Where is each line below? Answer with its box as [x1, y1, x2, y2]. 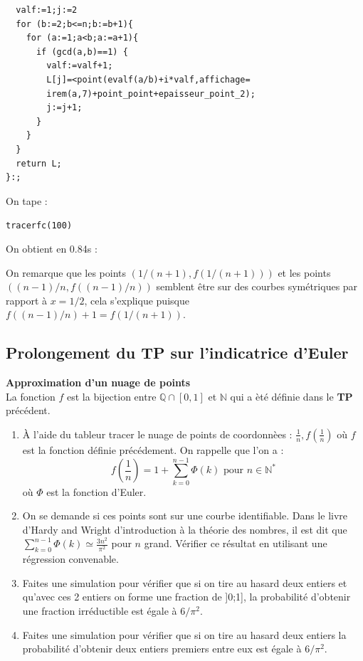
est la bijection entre [67, 388, 157, 403]
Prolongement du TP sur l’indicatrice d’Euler [6, 342, 349, 364]
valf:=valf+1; [46, 60, 113, 71]
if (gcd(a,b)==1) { [36, 46, 128, 57]
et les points [278, 265, 331, 280]
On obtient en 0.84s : [6, 240, 98, 255]
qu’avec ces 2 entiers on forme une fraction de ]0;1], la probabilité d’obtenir [22, 589, 351, 604]
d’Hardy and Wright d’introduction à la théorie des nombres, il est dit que [22, 522, 347, 536]
